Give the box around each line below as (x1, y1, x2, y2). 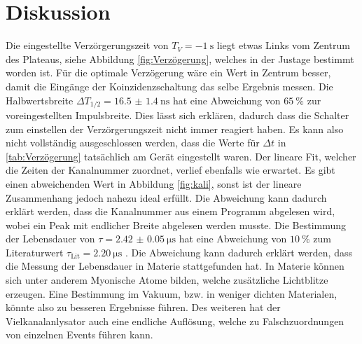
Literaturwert (6, 245, 64, 259)
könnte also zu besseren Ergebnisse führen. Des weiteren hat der (6, 300, 281, 315)
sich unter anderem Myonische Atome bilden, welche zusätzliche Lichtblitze (6, 273, 328, 287)
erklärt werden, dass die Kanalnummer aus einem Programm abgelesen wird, (6, 204, 335, 219)
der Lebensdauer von (6, 231, 95, 246)
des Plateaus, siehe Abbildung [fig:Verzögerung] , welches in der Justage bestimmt (6, 51, 354, 66)
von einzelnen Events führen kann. (6, 327, 153, 342)
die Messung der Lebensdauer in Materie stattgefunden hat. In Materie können (6, 259, 344, 273)
